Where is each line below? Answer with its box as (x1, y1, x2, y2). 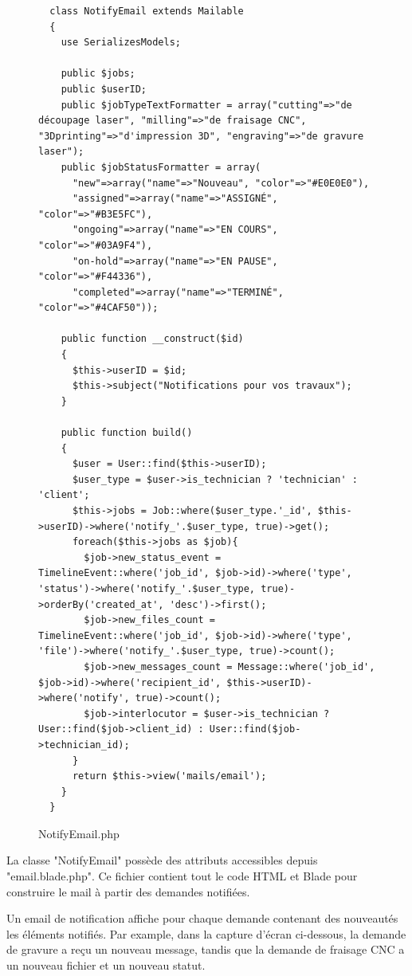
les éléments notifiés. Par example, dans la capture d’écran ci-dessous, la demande (6, 925, 406, 942)
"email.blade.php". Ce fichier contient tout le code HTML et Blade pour (6, 868, 358, 884)
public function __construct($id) (61, 333, 244, 345)
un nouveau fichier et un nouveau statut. (6, 957, 206, 974)
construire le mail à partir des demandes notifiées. (6, 883, 250, 900)
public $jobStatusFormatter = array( (61, 161, 261, 173)
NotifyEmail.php (38, 825, 120, 841)
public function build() (61, 427, 193, 439)
